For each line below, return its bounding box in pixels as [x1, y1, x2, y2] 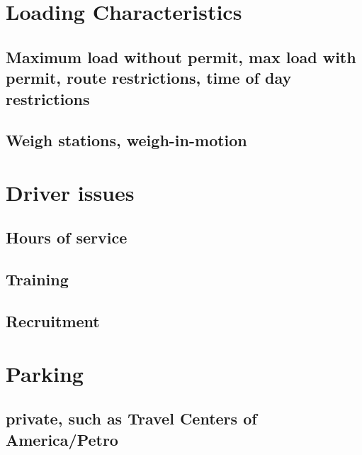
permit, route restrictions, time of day [6, 67, 292, 89]
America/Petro [6, 428, 118, 450]
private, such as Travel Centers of [6, 407, 257, 429]
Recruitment [6, 310, 100, 332]
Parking [6, 358, 84, 388]
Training [6, 268, 69, 290]
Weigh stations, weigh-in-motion [6, 129, 247, 151]
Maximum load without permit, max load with [6, 45, 356, 67]
